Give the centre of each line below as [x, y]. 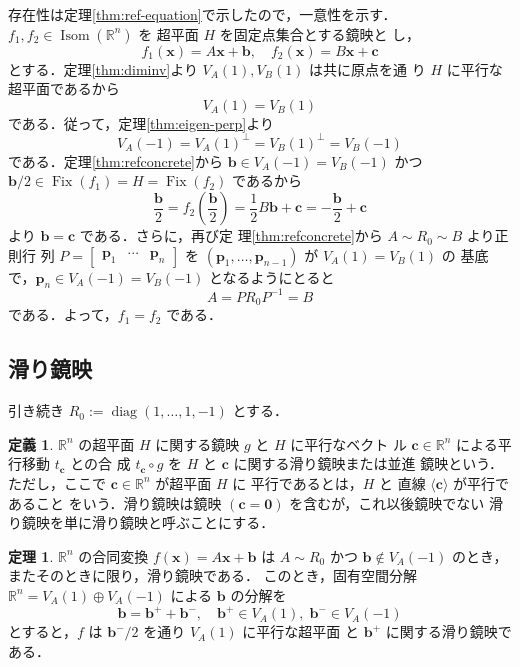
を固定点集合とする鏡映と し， [320, 33]
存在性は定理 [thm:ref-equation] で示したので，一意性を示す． [202, 14]
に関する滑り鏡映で [448, 631]
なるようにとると [278, 276]
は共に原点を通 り [367, 68]
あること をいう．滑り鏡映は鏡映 [115, 502]
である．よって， [63, 314]
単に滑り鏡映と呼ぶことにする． [169, 522]
